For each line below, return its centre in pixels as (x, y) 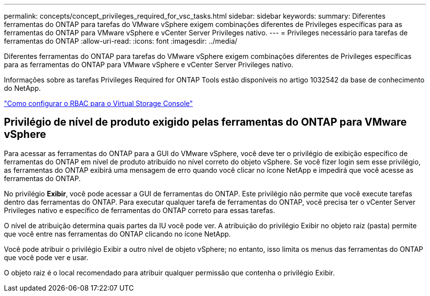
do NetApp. (23, 88)
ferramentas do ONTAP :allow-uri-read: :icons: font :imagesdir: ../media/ (121, 41)
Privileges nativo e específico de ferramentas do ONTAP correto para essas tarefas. (140, 210)
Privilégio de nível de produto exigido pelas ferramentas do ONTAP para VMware (205, 122)
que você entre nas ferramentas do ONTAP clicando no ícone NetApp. (118, 234)
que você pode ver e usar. (46, 257)
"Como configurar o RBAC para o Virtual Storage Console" (98, 103)
